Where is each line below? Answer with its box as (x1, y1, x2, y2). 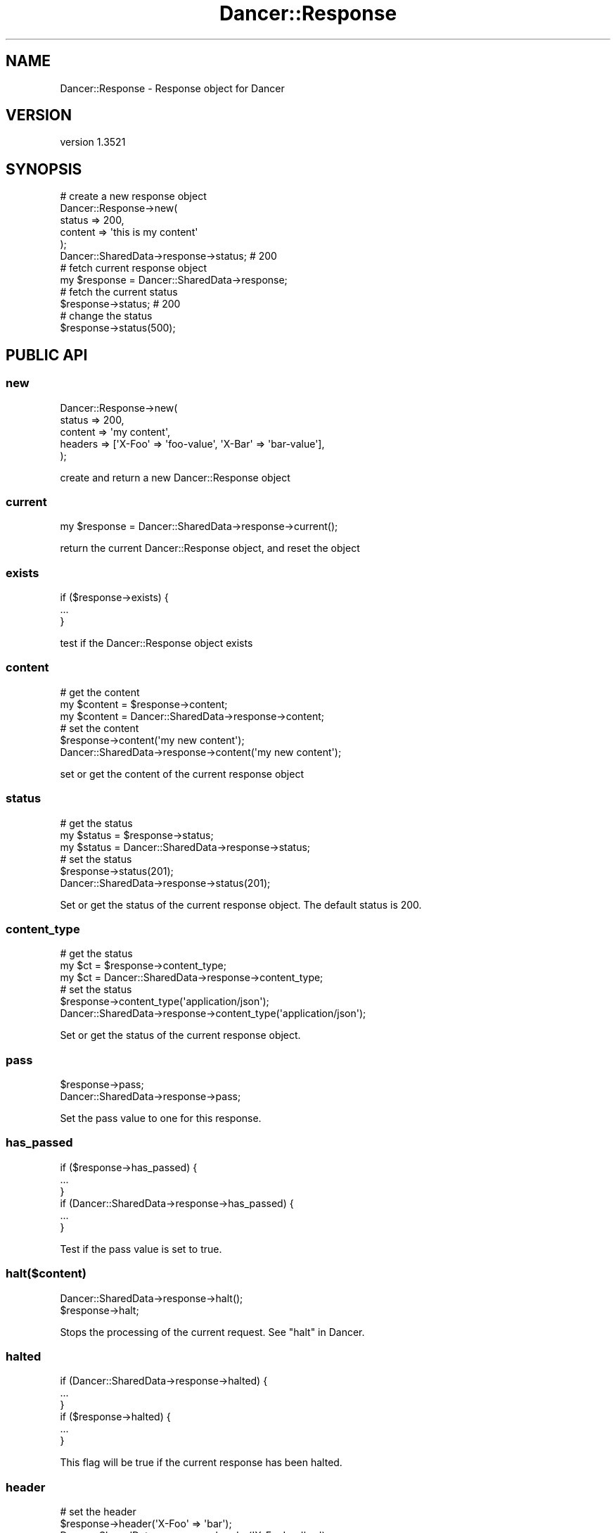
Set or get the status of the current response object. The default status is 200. (60, 898, 422, 911)
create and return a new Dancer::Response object (60, 471, 290, 484)
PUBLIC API (6, 346, 88, 364)
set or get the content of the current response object (60, 767, 304, 780)
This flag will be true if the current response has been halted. (60, 1456, 342, 1469)
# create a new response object (60, 190, 207, 203)
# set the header (60, 1506, 136, 1518)
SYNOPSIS (6, 160, 82, 178)
